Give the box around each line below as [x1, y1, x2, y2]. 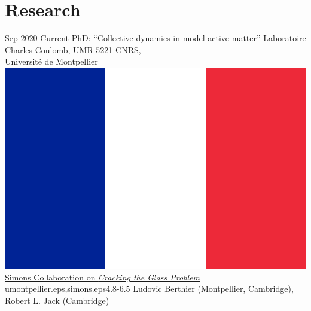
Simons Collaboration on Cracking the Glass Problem [5, 270, 200, 283]
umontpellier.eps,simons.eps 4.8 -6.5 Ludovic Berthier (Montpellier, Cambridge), [5, 282, 294, 295]
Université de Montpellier [5, 55, 98, 68]
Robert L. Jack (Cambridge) [5, 294, 109, 306]
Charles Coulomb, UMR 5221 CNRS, [5, 43, 141, 56]
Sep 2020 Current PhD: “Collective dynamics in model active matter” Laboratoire [5, 32, 306, 44]
